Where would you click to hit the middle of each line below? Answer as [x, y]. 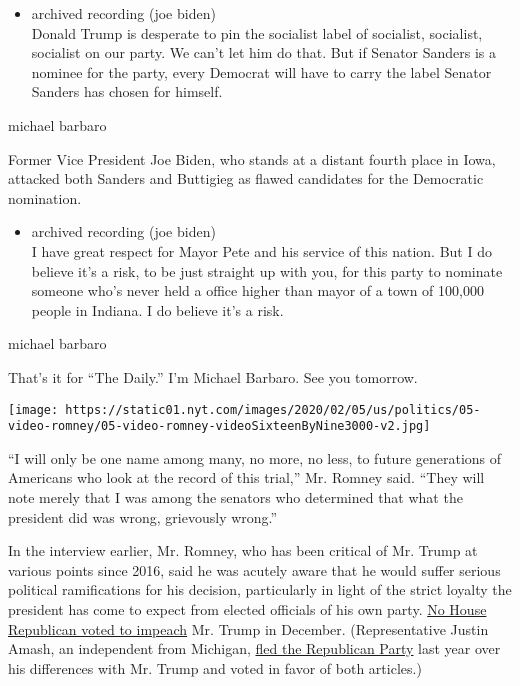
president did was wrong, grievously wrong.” [143, 516]
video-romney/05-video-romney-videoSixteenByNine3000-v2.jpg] [219, 426]
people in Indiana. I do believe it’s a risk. [157, 309]
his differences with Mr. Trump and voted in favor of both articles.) [215, 667]
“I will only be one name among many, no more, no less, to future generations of [255, 457]
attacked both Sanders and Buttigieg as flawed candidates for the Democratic [246, 178]
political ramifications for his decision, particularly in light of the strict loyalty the [260, 589]
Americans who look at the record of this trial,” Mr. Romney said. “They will [246, 477]
